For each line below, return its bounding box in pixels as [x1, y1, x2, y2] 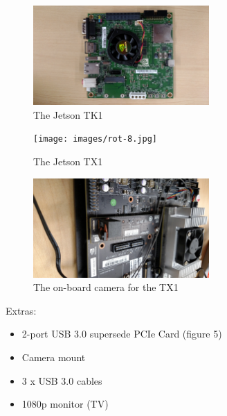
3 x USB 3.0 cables [21, 373, 102, 388]
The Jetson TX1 [33, 153, 103, 168]
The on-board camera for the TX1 [33, 280, 179, 294]
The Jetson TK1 [33, 107, 103, 122]
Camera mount [21, 350, 86, 364]
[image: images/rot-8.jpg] [33, 134, 157, 144]
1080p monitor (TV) [21, 397, 109, 411]
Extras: [6, 303, 37, 317]
